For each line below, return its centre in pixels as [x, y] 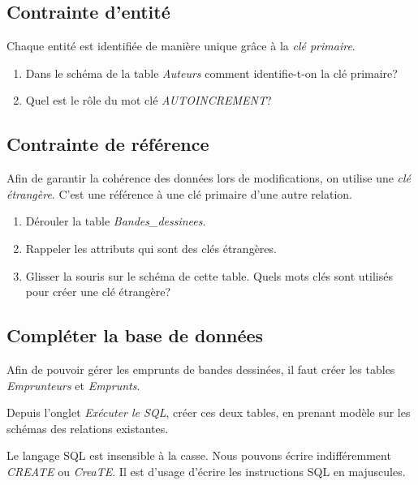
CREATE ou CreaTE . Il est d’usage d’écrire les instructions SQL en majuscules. [206, 471]
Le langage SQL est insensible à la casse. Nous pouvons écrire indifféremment [199, 455]
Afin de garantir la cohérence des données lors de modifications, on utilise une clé [209, 178]
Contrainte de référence [108, 144]
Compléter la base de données [135, 335]
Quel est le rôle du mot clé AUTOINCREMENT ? [149, 100]
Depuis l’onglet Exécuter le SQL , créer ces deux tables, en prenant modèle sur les [209, 412]
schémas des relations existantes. [88, 428]
